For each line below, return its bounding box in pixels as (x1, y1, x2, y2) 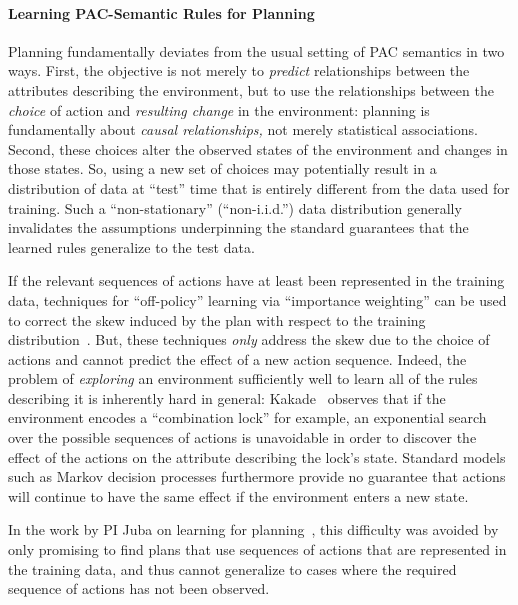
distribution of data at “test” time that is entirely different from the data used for (8, 177, 510, 198)
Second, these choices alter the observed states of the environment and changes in (8, 138, 508, 159)
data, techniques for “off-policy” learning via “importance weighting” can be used (8, 289, 507, 310)
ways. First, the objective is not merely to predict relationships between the (8, 60, 470, 81)
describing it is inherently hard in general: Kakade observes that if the (8, 387, 446, 408)
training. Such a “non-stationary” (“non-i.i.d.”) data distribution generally (8, 197, 462, 218)
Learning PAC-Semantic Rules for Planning (8, 2, 315, 23)
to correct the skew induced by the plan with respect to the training (8, 309, 426, 330)
